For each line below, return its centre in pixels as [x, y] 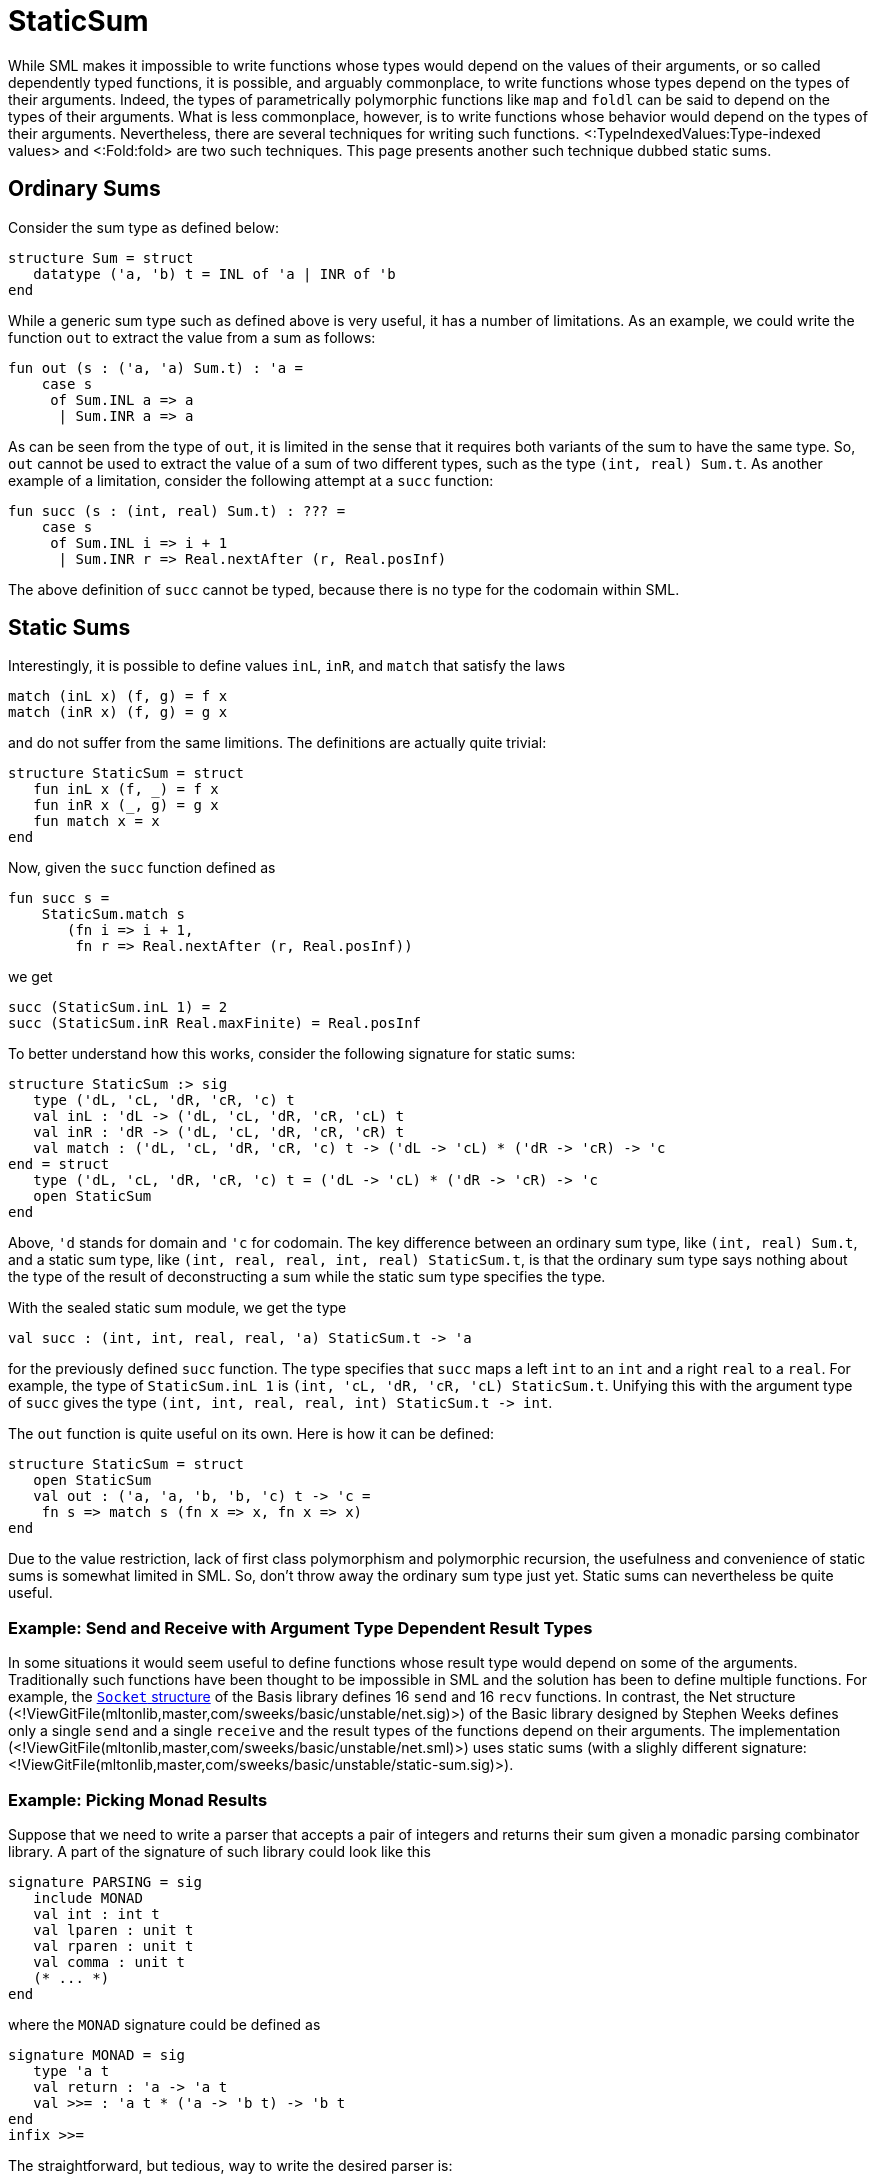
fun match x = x [96, 821]
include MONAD [88, 1897]
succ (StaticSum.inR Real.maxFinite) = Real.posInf [215, 1023]
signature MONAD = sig [97, 2054]
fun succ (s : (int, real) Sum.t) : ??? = [177, 510]
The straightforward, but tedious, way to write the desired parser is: [230, 2165]
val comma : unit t [109, 1961]
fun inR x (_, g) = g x [126, 805]
